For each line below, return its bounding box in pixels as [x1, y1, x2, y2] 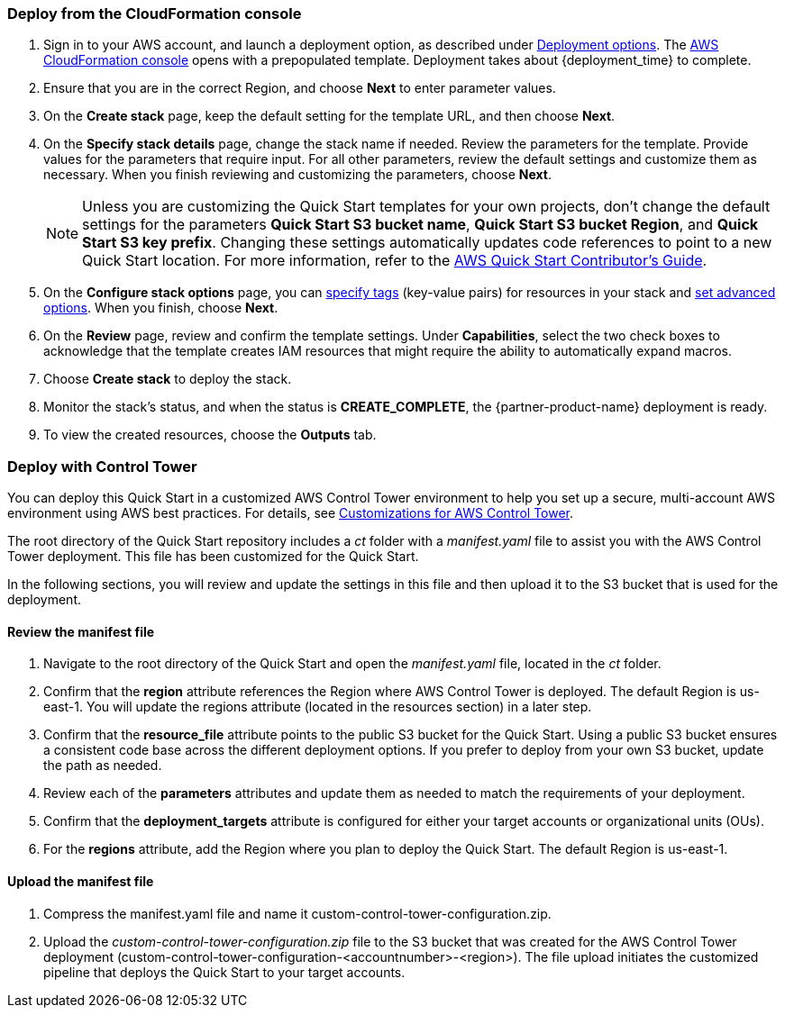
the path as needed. [43, 757, 162, 774]
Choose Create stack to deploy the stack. [43, 371, 292, 387]
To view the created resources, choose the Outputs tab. [43, 427, 377, 443]
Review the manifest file [7, 623, 155, 639]
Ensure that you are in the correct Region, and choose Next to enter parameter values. [43, 80, 556, 96]
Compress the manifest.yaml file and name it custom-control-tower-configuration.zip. [43, 905, 552, 921]
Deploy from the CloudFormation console [7, 5, 302, 23]
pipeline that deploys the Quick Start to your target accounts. [43, 964, 406, 980]
